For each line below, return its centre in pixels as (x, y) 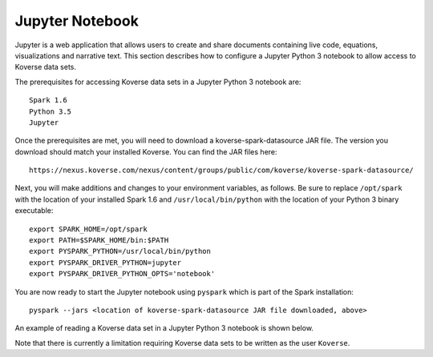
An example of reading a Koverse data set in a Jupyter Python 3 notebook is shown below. (164, 328)
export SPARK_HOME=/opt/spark (89, 229)
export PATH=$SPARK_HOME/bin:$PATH (99, 241)
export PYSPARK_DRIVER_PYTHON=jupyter (105, 263)
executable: (34, 211)
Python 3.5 (51, 111)
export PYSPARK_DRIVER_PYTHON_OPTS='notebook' (122, 274)
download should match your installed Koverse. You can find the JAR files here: (146, 151)
